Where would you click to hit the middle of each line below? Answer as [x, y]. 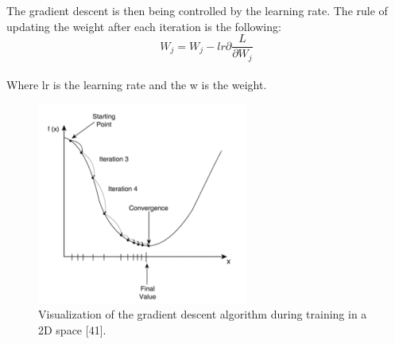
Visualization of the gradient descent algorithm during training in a [203, 314]
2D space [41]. [72, 330]
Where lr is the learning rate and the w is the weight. [137, 85]
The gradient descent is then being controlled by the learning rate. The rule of [197, 10]
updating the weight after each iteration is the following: [144, 26]
